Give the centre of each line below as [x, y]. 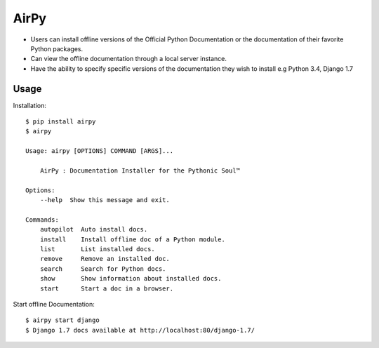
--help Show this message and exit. [105, 200]
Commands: [42, 220]
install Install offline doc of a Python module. [133, 239]
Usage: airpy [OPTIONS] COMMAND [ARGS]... [100, 151]
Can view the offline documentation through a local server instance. [129, 59]
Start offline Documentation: [54, 304]
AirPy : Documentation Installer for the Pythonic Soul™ [140, 170]
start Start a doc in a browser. [107, 288]
